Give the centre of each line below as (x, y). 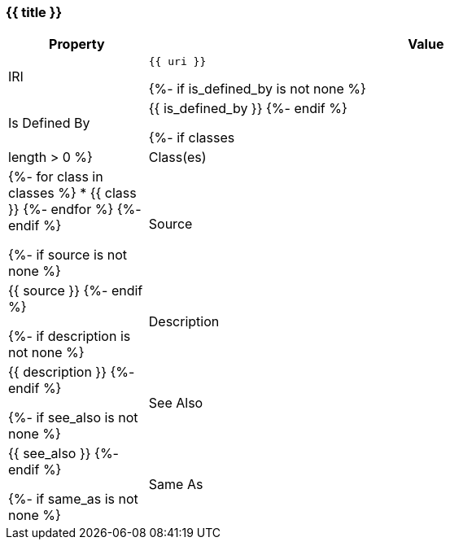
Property (77, 44)
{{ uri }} (177, 62)
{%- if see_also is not (73, 418)
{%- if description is (70, 336)
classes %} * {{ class (72, 193)
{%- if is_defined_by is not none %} (257, 89)
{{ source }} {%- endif (76, 291)
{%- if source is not (68, 255)
